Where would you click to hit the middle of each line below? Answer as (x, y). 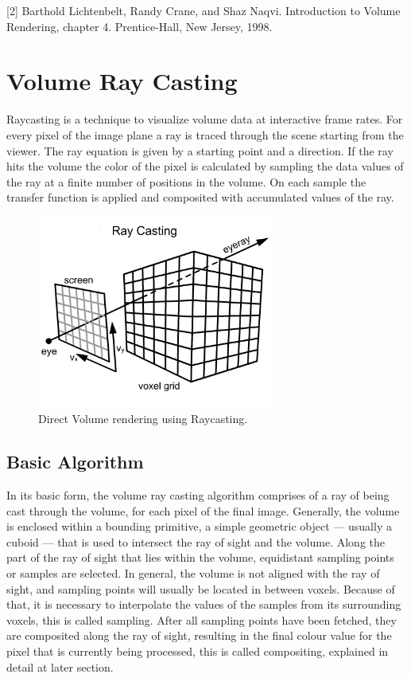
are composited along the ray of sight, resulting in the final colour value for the (199, 635)
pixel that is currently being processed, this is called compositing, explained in (198, 651)
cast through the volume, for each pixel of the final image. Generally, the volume (203, 510)
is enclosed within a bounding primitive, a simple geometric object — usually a (199, 526)
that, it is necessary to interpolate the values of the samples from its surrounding (204, 604)
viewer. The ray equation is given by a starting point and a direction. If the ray (200, 150)
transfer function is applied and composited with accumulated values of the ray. (200, 197)
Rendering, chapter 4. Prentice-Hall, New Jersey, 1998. (140, 26)
